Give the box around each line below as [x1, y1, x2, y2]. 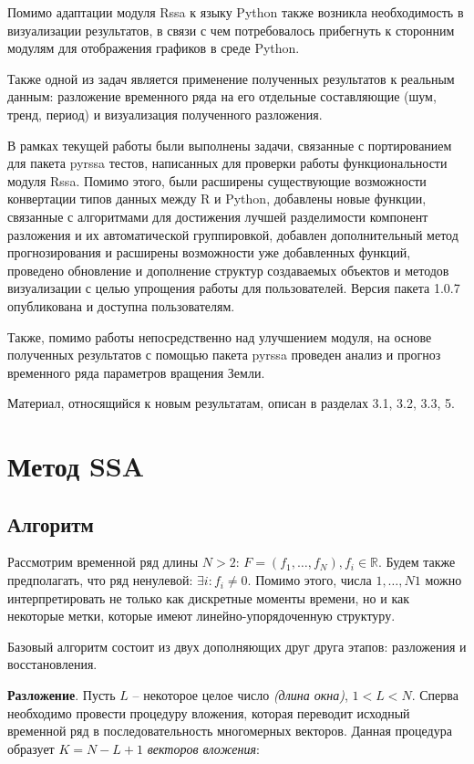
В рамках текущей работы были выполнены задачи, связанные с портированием [7, 135, 452, 154]
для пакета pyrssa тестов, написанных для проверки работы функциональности [7, 153, 448, 173]
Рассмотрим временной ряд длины [7, 552, 199, 571]
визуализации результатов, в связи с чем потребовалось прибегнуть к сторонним [7, 20, 455, 39]
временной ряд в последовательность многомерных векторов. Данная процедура [7, 721, 452, 740]
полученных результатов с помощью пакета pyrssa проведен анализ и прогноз [7, 345, 441, 364]
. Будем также [378, 552, 456, 571]
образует [7, 738, 55, 758]
